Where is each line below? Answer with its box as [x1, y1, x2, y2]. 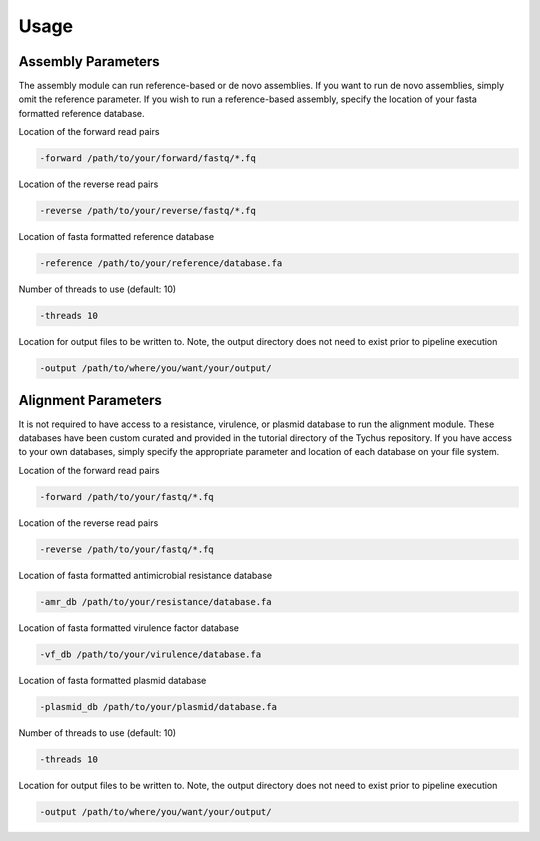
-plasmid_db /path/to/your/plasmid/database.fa [39, 701, 277, 712]
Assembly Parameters [18, 53, 160, 70]
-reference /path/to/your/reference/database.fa [39, 258, 283, 269]
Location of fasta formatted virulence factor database [18, 621, 240, 634]
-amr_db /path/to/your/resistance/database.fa [39, 596, 272, 607]
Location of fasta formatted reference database [18, 231, 215, 243]
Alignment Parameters [18, 391, 162, 409]
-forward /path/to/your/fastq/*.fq [39, 491, 214, 502]
